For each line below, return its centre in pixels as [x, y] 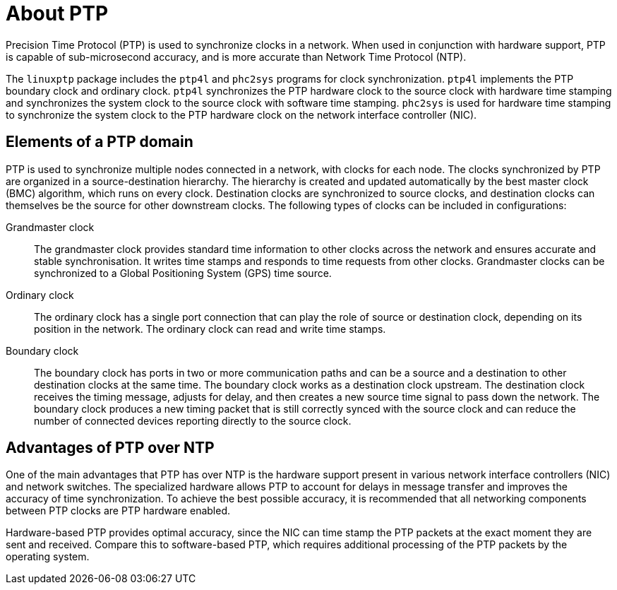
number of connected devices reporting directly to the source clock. [193, 420]
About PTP [57, 13]
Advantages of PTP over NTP [110, 448]
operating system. [48, 557]
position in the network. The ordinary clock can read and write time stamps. [210, 329]
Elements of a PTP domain [100, 142]
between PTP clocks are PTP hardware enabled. [118, 511]
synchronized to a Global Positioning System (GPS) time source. [183, 273]
